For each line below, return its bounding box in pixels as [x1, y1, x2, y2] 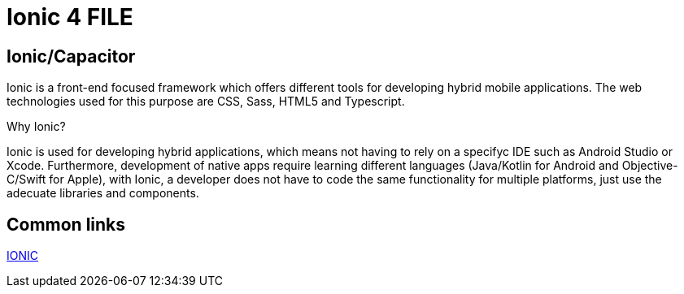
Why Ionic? [7, 119, 66, 134]
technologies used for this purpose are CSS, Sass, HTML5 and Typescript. [7, 94, 405, 109]
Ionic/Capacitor [7, 45, 136, 67]
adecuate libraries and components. [7, 186, 199, 201]
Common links [7, 214, 126, 235]
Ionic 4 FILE [7, 3, 133, 31]
